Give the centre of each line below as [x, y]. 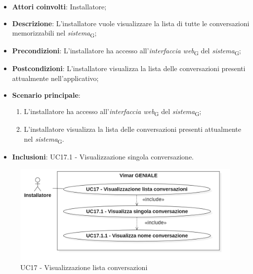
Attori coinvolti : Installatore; [59, 6]
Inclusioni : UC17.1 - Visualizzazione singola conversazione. [103, 157]
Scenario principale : [46, 95]
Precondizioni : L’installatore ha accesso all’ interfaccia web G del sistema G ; [126, 51]
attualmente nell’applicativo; [55, 78]
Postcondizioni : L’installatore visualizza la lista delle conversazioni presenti [129, 68]
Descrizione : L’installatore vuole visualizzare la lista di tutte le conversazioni [131, 23]
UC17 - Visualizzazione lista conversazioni [84, 267]
